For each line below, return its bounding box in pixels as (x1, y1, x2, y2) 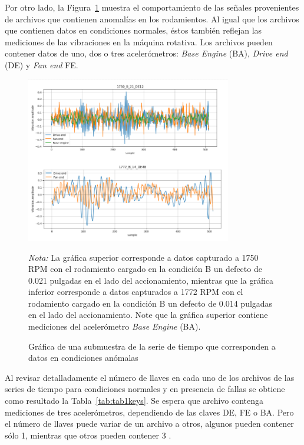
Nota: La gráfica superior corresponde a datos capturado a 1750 (28, 251, 259, 263)
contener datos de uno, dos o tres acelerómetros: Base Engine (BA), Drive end (5, 47, 288, 59)
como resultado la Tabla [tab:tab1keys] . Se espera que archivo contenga (5, 394, 264, 407)
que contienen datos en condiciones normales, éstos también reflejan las (5, 24, 262, 36)
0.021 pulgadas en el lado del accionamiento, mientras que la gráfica (28, 274, 273, 286)
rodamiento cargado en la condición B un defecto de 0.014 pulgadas (28, 297, 273, 309)
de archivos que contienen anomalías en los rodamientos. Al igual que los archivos (5, 12, 299, 25)
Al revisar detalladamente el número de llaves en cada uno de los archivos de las (5, 371, 295, 383)
